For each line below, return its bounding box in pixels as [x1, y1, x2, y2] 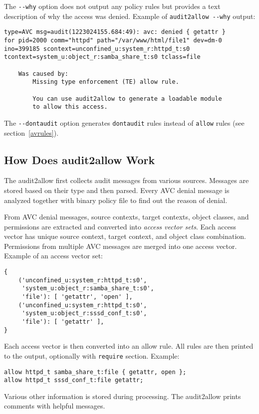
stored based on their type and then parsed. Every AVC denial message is [4, 185, 230, 195]
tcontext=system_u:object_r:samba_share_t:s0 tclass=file [4, 53, 201, 61]
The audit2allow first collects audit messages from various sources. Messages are [4, 175, 249, 186]
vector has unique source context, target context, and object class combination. [4, 231, 246, 241]
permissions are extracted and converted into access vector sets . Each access [4, 221, 237, 231]
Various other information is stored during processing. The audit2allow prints [4, 391, 241, 401]
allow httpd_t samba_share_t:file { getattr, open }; [4, 368, 187, 376]
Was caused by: [18, 70, 68, 77]
